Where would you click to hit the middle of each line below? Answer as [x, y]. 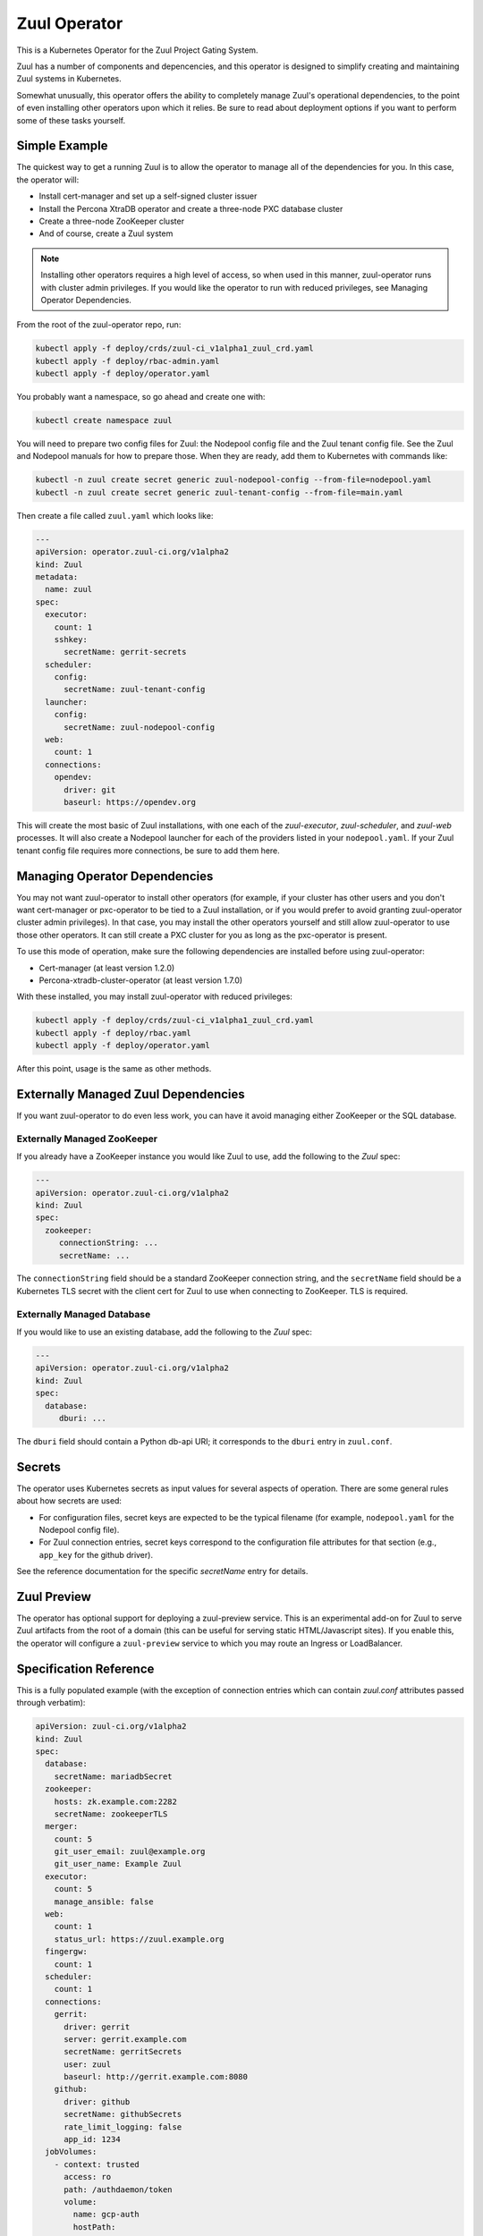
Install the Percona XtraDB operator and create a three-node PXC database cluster [191, 208]
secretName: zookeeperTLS [111, 1814]
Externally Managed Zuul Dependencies [131, 1094]
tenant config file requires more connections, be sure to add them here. [148, 851]
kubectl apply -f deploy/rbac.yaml [113, 1033]
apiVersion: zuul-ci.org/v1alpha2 [111, 1727]
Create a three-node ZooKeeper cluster [112, 221]
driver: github [97, 2101]
